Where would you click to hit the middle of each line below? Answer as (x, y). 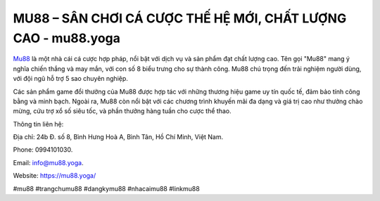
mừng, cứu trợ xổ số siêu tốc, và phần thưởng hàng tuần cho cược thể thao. (122, 111)
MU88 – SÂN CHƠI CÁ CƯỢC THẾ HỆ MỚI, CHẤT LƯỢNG (180, 18)
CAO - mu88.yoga (67, 38)
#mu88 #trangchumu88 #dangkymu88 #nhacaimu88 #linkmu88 (106, 188)
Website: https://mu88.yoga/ (55, 176)
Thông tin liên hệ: (38, 124)
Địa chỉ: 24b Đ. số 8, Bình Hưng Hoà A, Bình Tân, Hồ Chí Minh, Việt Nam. (118, 137)
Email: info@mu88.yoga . (48, 162)
